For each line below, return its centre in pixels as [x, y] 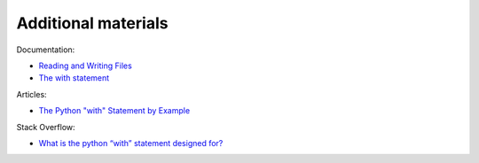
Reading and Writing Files [85, 66]
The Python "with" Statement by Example [114, 111]
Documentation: [46, 50]
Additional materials [92, 23]
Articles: [32, 94]
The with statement [74, 78]
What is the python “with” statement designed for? [131, 143]
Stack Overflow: [46, 127]
